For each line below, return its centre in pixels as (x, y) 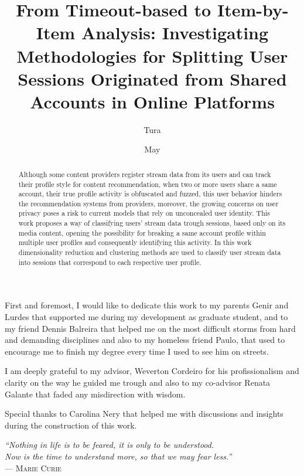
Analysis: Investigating (175, 33)
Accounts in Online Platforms (152, 101)
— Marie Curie (33, 467)
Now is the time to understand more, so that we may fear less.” (118, 456)
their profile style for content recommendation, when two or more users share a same (148, 184)
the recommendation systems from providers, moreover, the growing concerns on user (148, 203)
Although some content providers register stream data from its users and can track (145, 174)
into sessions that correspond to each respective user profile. (110, 262)
